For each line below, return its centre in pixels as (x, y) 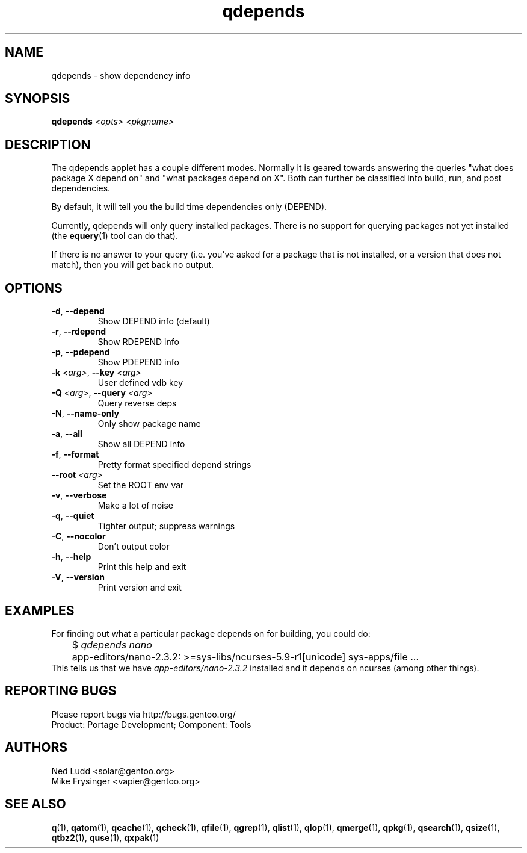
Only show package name (149, 424)
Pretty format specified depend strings (174, 465)
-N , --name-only (85, 414)
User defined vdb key (140, 383)
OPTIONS (34, 288)
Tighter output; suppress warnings (166, 526)
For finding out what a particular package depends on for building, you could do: (211, 633)
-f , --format (75, 454)
